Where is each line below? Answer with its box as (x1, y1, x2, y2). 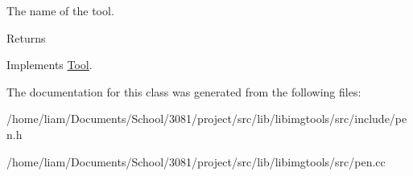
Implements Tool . (6, 56, 93, 73)
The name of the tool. (6, 2, 114, 18)
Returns (6, 29, 46, 46)
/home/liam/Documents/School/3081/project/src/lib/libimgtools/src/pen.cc (6, 153, 386, 170)
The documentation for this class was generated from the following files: (6, 83, 361, 100)
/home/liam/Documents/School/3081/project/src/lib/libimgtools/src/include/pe (6, 110, 407, 127)
